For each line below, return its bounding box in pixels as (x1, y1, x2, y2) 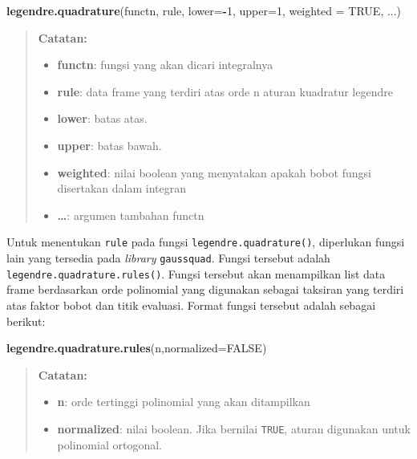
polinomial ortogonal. (57, 436, 162, 453)
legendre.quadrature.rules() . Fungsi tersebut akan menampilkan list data (6, 265, 386, 282)
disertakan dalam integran (57, 180, 186, 197)
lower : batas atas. (57, 110, 148, 127)
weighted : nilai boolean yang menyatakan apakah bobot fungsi (57, 164, 371, 181)
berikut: (6, 312, 46, 329)
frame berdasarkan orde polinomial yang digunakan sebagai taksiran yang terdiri (6, 281, 404, 298)
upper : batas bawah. (57, 136, 162, 153)
